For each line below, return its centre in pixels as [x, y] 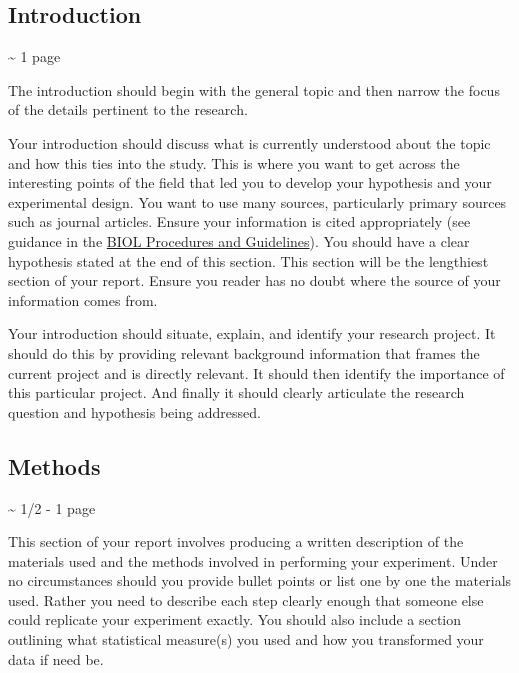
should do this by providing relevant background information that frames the [244, 352]
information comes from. [83, 299]
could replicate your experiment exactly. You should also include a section [235, 619]
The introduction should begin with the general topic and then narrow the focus [254, 89]
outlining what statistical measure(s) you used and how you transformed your [246, 639]
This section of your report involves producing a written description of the [236, 541]
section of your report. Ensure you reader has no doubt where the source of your [254, 280]
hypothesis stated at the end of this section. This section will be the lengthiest [248, 260]
